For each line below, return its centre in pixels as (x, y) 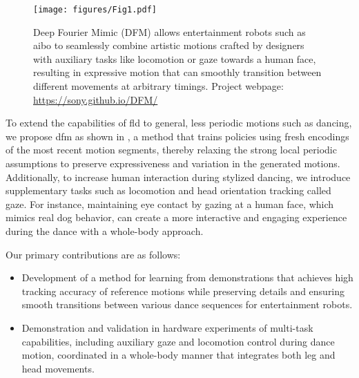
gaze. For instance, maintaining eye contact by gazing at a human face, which (170, 204)
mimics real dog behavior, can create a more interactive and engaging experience (176, 217)
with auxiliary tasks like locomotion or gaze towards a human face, (175, 58)
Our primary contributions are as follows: (93, 254)
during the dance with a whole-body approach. (105, 230)
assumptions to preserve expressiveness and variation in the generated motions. (173, 163)
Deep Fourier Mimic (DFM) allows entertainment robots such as (169, 31)
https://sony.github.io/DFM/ (96, 99)
